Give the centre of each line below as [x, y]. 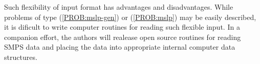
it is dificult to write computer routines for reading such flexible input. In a [122, 27]
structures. [21, 57]
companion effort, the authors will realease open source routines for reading [123, 37]
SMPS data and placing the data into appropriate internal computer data [120, 47]
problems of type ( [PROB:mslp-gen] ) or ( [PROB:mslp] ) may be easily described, [130, 17]
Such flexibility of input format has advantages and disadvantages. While [119, 7]
